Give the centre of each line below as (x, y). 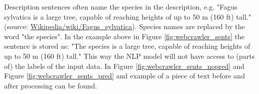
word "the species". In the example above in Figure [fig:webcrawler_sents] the (124, 36)
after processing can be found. (51, 85)
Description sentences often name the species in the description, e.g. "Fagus (121, 7)
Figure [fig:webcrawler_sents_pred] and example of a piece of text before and (125, 76)
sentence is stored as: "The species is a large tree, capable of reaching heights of (127, 46)
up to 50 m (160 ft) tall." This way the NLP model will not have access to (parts (129, 56)
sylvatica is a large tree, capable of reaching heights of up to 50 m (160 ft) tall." (128, 16)
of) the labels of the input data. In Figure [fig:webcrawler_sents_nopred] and (124, 66)
